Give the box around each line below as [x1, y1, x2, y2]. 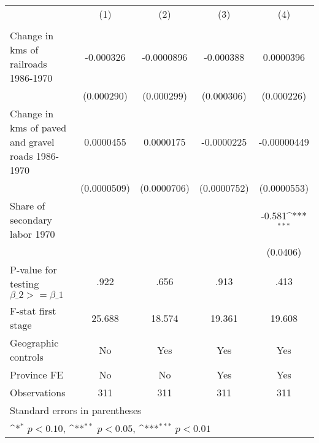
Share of [10, 198, 45, 213]
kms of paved [10, 120, 67, 135]
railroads [10, 57, 47, 71]
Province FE [10, 367, 64, 382]
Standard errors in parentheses [10, 403, 142, 417]
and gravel [10, 135, 55, 149]
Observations [10, 385, 66, 399]
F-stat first [10, 304, 56, 318]
